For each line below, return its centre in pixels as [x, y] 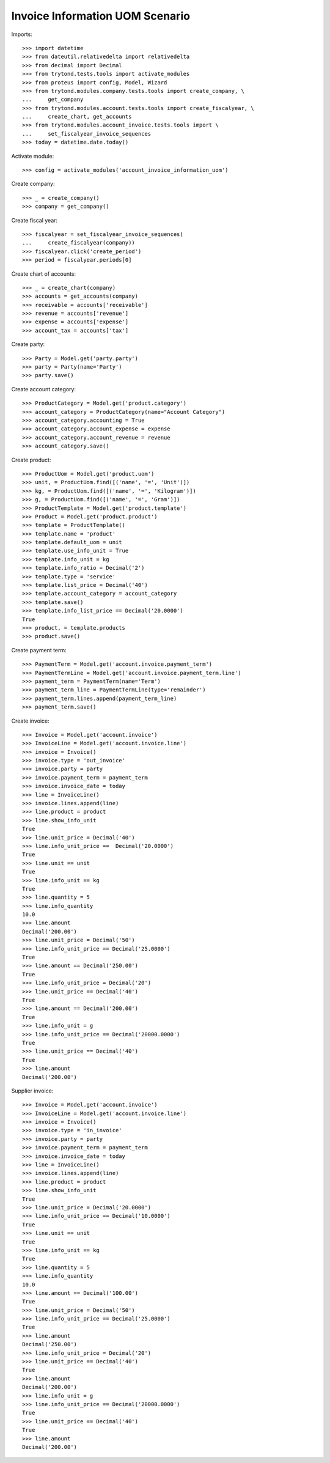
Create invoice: [30, 721]
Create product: [31, 460]
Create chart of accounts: [44, 274]
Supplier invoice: [32, 1091]
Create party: [28, 344]
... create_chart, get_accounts [77, 117]
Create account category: [44, 389]
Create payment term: [39, 650]
